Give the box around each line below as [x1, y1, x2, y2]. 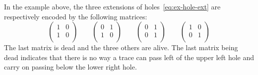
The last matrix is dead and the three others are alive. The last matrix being [4, 42, 238, 53]
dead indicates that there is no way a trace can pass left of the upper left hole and [4, 52, 255, 62]
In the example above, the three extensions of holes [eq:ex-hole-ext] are [4, 1, 221, 11]
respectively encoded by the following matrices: [4, 11, 147, 21]
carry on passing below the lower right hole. [4, 62, 137, 72]
